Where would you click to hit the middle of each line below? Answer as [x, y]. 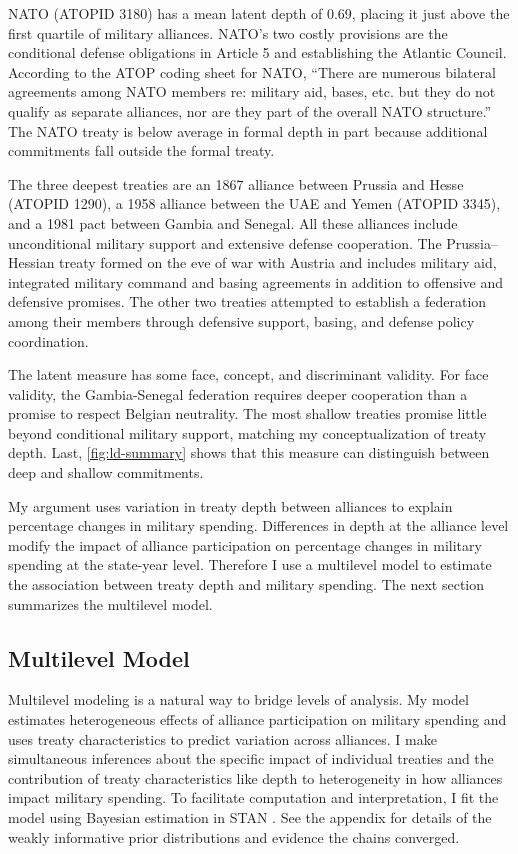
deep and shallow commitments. [106, 472]
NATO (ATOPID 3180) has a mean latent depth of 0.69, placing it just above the [259, 13]
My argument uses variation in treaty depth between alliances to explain [230, 505]
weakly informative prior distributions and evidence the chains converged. [234, 836]
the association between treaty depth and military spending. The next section [246, 584]
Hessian [31, 262]
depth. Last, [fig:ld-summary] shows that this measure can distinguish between [249, 452]
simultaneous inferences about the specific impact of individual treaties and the [251, 758]
